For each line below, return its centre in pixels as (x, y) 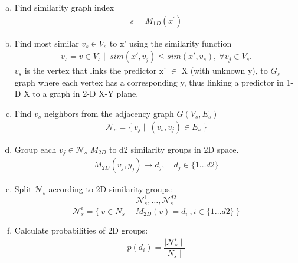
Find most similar (47, 43)
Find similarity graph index (64, 7)
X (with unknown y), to (225, 70)
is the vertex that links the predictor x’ (95, 70)
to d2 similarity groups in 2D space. (174, 149)
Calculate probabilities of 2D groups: (81, 230)
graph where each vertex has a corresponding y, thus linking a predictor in (149, 82)
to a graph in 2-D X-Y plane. (86, 93)
